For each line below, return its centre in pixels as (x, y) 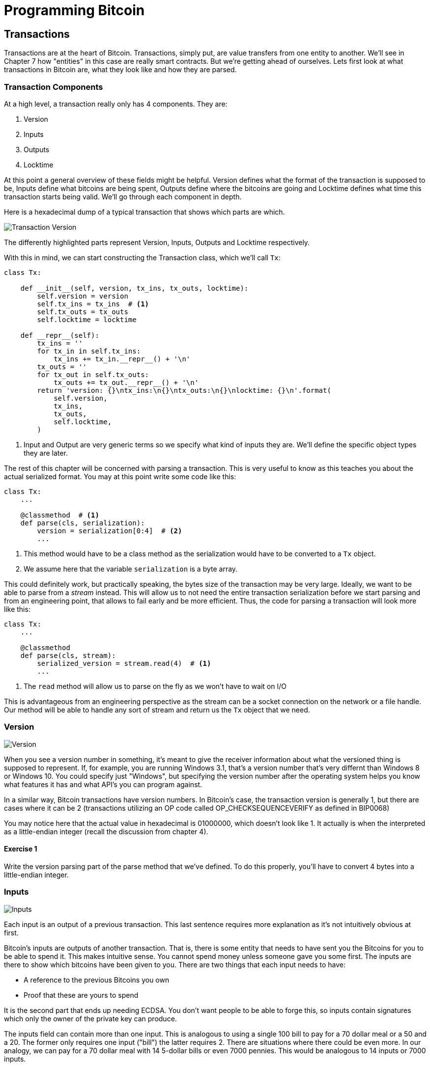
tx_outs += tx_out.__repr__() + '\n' (126, 382)
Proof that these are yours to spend (81, 995)
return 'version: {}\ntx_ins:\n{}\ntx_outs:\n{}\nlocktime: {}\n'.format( (184, 390)
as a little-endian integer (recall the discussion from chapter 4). (106, 831)
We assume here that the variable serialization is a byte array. (131, 569)
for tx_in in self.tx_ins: (89, 351)
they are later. (46, 453)
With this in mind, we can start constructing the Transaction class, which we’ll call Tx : (142, 257)
